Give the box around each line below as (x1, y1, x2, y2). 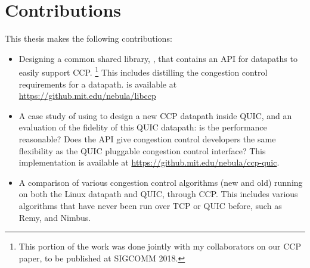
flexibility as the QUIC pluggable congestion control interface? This (18, 144, 266, 157)
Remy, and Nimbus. (18, 211, 91, 223)
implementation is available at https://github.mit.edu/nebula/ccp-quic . (18, 156, 280, 169)
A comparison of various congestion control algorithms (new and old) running (18, 176, 303, 188)
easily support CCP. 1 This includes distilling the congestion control (18, 64, 268, 78)
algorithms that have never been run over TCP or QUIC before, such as (18, 199, 282, 211)
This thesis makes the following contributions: (5, 32, 172, 45)
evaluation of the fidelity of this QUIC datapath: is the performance (18, 121, 267, 133)
